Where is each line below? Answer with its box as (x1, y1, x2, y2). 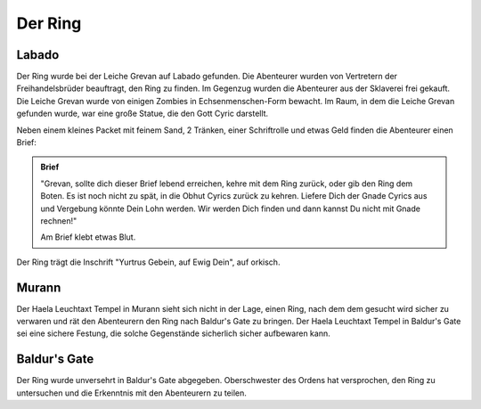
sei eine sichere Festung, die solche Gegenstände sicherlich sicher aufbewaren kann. (16, 328, 330, 339)
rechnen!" (40, 215, 77, 226)
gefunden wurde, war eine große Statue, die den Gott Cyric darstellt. (16, 108, 269, 119)
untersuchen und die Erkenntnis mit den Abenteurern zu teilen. (16, 388, 247, 398)
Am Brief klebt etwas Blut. (40, 232, 136, 242)
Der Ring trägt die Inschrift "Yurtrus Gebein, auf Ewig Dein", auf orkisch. (16, 257, 281, 267)
